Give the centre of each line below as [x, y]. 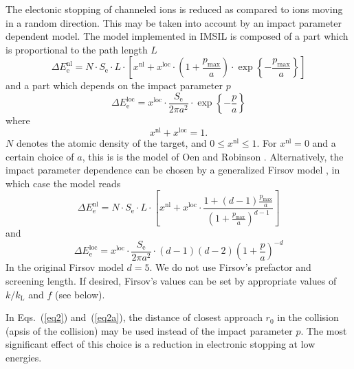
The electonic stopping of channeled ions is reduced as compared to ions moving [174, 9]
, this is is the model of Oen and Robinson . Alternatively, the [213, 156]
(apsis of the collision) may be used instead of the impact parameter [149, 330]
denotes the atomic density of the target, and [111, 143]
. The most [324, 330]
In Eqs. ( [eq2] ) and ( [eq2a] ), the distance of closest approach [134, 317]
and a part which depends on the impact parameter [114, 85]
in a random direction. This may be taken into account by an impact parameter [174, 22]
